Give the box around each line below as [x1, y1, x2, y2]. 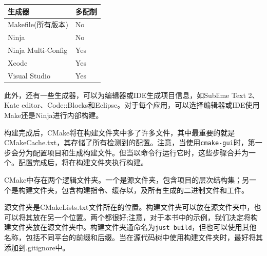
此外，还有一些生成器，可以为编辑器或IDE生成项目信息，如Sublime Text [4, 89, 246, 100]
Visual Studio [8, 70, 50, 81]
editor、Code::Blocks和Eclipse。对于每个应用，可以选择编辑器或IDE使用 [22, 100, 260, 110]
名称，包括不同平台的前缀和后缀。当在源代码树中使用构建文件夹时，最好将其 [4, 232, 263, 243]
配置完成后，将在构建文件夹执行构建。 [18, 157, 148, 168]
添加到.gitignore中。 [4, 242, 70, 252]
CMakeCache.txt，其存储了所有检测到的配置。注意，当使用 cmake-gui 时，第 [4, 137, 255, 148]
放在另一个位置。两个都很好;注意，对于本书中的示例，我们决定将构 [32, 211, 258, 222]
